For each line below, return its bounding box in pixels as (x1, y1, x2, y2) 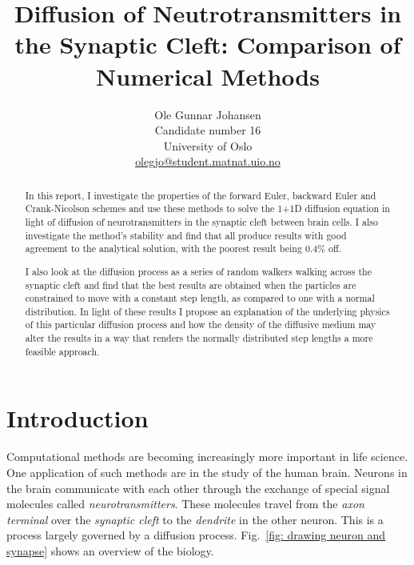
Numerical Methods (96, 59, 320, 92)
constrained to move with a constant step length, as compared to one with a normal (25, 291, 375, 305)
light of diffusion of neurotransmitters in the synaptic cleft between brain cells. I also (25, 214, 378, 228)
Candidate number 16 (154, 122, 261, 138)
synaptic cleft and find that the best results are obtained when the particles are (25, 278, 356, 291)
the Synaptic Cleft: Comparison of (14, 28, 401, 61)
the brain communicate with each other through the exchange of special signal (6, 479, 390, 496)
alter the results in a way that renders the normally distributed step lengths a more (25, 331, 373, 345)
